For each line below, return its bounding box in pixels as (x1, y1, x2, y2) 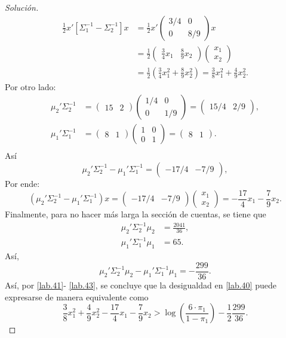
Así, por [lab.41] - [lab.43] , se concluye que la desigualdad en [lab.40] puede (5, 278, 276, 291)
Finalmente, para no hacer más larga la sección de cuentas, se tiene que (5, 208, 266, 220)
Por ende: (5, 177, 40, 189)
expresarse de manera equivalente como (5, 290, 149, 303)
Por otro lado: (5, 80, 56, 93)
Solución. (5, 1, 39, 13)
